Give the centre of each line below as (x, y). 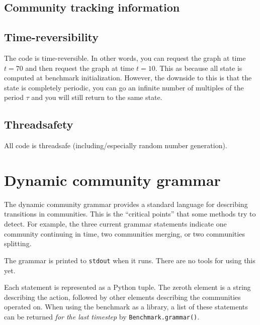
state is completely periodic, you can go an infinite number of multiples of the (124, 87)
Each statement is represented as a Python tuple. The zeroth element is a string (127, 287)
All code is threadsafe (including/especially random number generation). (116, 145)
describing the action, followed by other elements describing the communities (122, 297)
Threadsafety (39, 124)
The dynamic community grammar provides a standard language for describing (126, 204)
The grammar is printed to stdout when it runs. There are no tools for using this (130, 260)
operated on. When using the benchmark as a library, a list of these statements (126, 307)
